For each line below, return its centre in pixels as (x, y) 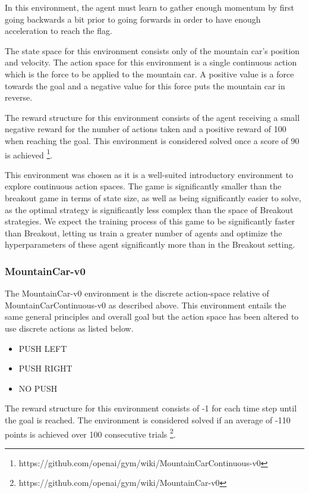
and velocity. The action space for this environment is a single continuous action (151, 62)
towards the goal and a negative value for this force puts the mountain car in (145, 85)
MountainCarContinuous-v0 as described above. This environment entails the (146, 305)
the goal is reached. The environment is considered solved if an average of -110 (148, 419)
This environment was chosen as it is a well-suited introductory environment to (149, 174)
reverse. (19, 97)
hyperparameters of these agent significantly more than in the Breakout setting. (150, 244)
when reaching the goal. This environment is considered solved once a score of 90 (152, 140)
